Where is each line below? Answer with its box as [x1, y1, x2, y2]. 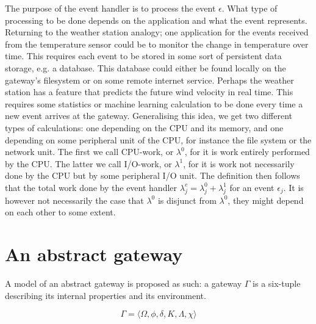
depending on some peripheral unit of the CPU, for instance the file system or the [5, 133, 312, 146]
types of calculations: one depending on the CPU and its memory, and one [5, 121, 284, 134]
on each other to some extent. [5, 206, 116, 218]
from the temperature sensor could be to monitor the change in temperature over [5, 37, 309, 50]
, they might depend [228, 193, 304, 206]
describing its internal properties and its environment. [5, 289, 206, 301]
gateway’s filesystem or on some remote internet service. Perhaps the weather [5, 73, 294, 86]
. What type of [221, 2, 278, 14]
